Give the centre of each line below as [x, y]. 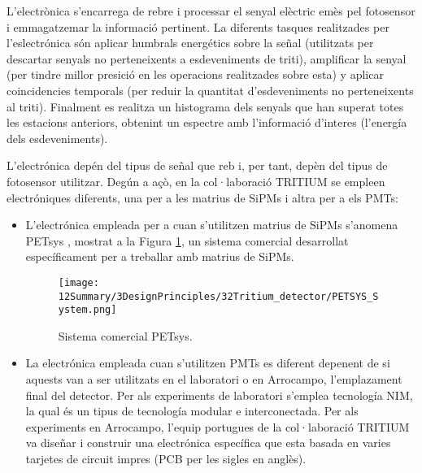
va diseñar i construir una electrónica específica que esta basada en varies [208, 443]
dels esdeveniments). [57, 138]
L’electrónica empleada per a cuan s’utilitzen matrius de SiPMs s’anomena [212, 225]
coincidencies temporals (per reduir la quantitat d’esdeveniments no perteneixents [210, 90]
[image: [78, 282]
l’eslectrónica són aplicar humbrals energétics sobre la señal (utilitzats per [190, 43]
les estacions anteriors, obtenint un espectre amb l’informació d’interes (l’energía [207, 122]
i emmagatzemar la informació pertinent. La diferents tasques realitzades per [198, 26]
